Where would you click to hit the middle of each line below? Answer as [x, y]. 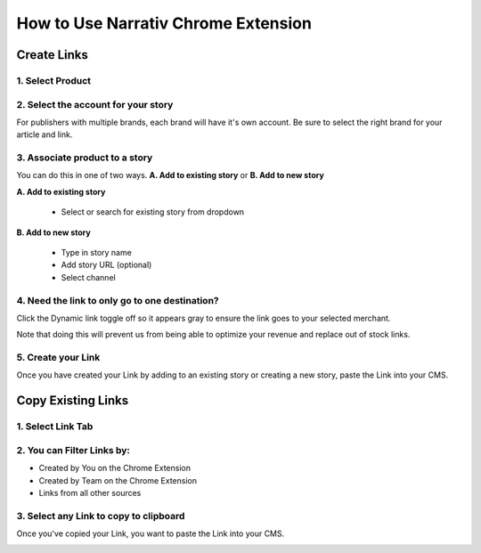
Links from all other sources [90, 492]
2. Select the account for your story [95, 104]
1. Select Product [54, 80]
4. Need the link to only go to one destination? [118, 300]
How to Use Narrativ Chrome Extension [164, 23]
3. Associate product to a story [85, 158]
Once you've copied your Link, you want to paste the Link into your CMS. [151, 533]
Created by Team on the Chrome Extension [118, 480]
